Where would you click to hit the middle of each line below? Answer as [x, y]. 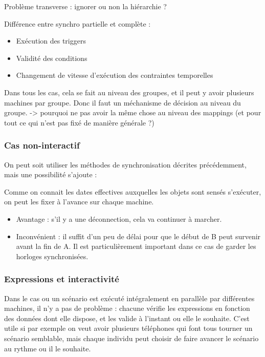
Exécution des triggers [51, 41]
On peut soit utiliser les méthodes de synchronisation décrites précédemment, [125, 164]
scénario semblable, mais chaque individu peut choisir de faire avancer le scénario [131, 338]
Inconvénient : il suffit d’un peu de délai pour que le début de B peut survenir [138, 236]
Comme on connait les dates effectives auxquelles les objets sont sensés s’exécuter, [133, 191]
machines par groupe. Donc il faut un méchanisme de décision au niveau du [123, 102]
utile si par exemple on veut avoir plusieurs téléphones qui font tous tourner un [128, 328]
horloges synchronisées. [52, 256]
